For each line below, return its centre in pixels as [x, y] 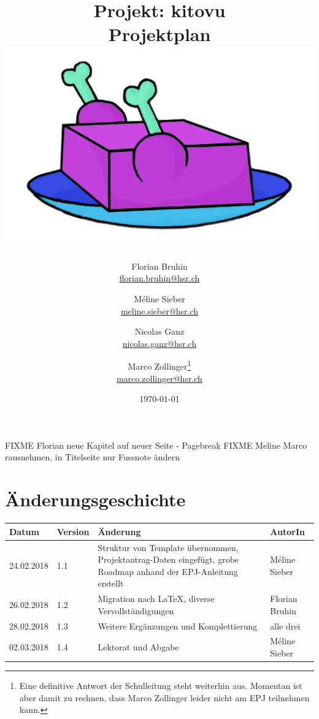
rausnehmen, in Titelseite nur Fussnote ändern [92, 457]
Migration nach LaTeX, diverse [156, 599]
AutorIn [287, 531]
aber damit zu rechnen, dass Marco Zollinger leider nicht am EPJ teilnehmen [164, 697]
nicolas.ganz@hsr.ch [159, 343]
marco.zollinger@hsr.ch [159, 378]
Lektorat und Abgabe [138, 647]
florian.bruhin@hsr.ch [159, 278]
